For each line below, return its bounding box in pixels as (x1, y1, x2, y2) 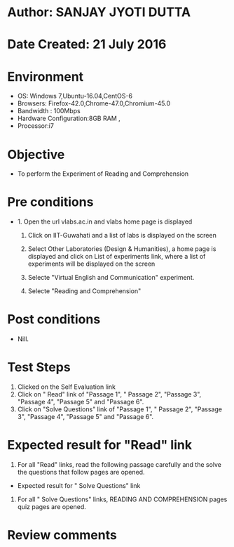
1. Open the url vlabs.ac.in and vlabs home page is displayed (17, 217, 193, 226)
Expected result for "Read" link (7, 437, 193, 453)
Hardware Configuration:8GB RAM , (17, 114, 121, 123)
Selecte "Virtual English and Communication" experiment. (27, 273, 195, 282)
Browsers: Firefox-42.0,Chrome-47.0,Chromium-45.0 (17, 99, 171, 108)
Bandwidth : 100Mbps (17, 107, 81, 115)
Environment (7, 68, 84, 84)
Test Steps (7, 359, 71, 375)
